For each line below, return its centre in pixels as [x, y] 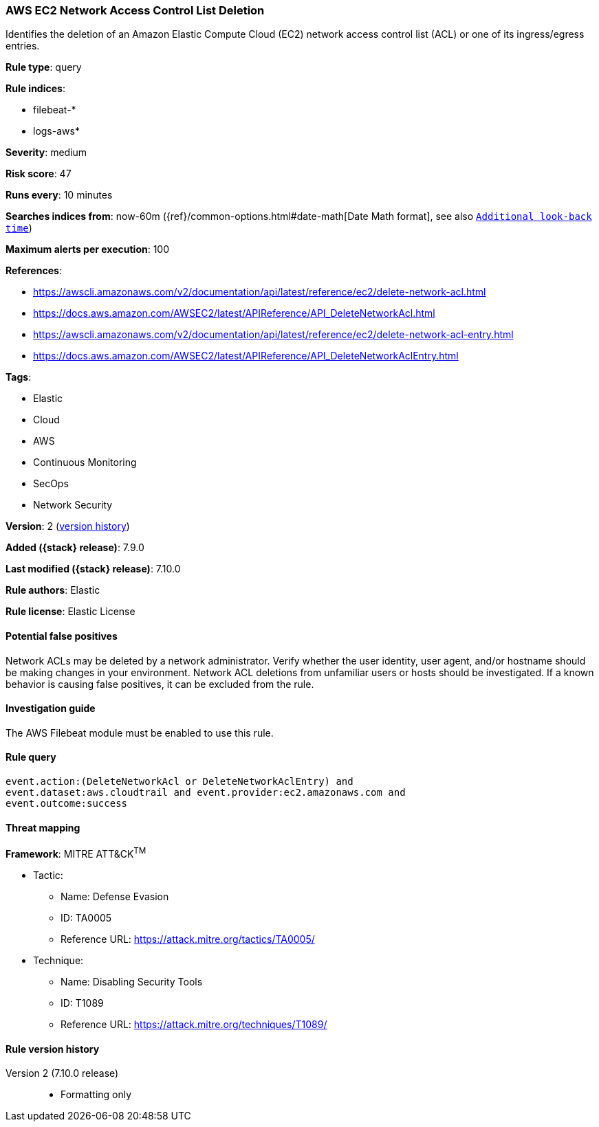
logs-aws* [56, 131]
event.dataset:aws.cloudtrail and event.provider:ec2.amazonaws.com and [206, 793]
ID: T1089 [82, 1003]
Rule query [31, 757]
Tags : [19, 377]
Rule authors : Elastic [53, 590]
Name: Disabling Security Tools [132, 981]
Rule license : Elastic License [70, 612]
